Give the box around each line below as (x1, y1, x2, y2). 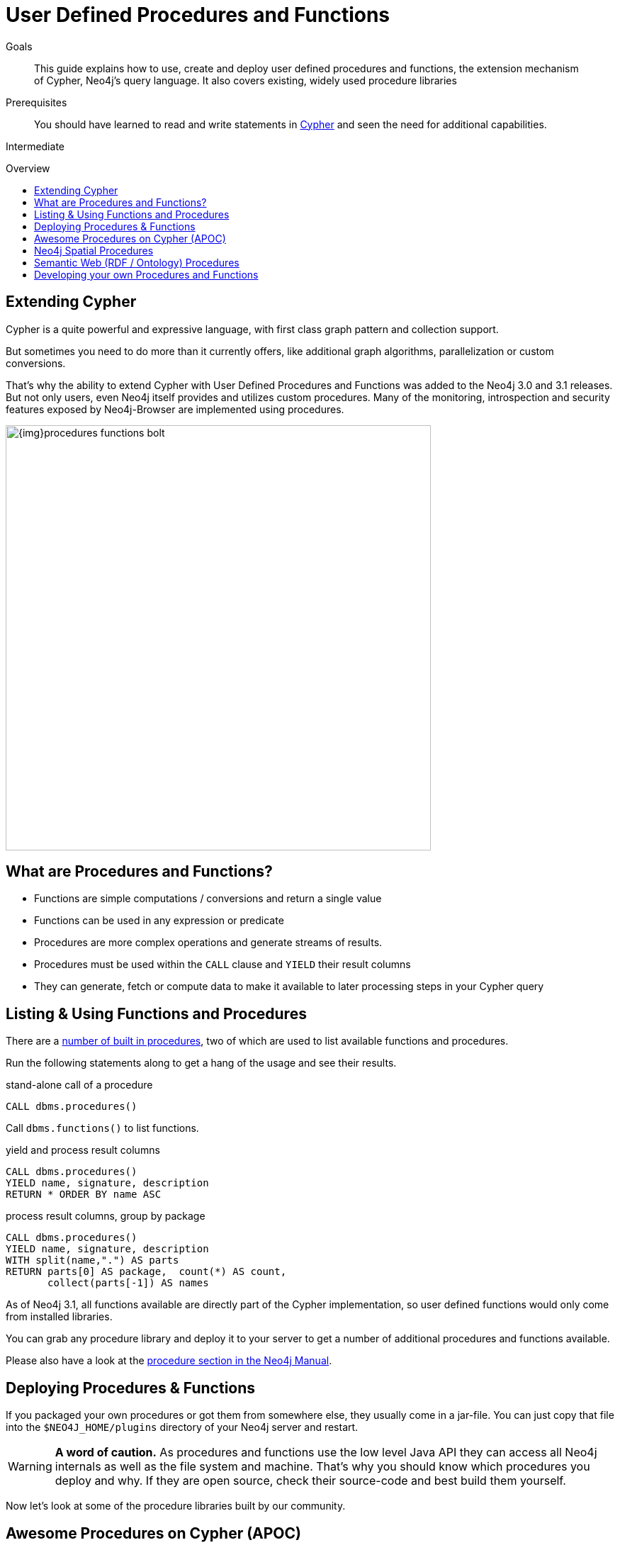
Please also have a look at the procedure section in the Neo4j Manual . (6, 1354, 332, 1367)
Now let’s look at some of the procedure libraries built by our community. (6, 1500, 346, 1512)
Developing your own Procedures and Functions (34, 268, 259, 281)
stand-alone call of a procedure (6, 1079, 153, 1091)
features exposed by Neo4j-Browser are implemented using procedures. (6, 403, 344, 415)
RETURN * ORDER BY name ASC (6, 1189, 162, 1201)
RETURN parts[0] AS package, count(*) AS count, (6, 1266, 287, 1278)
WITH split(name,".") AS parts (6, 1254, 179, 1266)
